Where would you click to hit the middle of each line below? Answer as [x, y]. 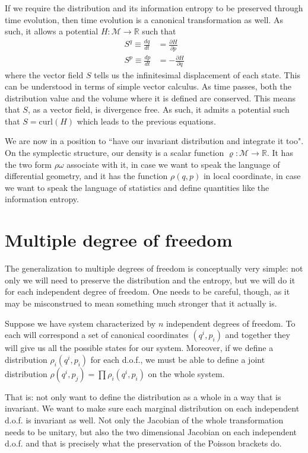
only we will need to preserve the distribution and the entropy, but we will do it [150, 280]
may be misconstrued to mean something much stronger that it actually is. [141, 303]
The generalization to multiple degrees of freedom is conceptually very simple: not [154, 268]
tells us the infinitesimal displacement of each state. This [197, 74]
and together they [258, 335]
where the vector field [44, 74]
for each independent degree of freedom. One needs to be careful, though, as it [147, 291]
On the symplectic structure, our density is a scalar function [115, 153]
